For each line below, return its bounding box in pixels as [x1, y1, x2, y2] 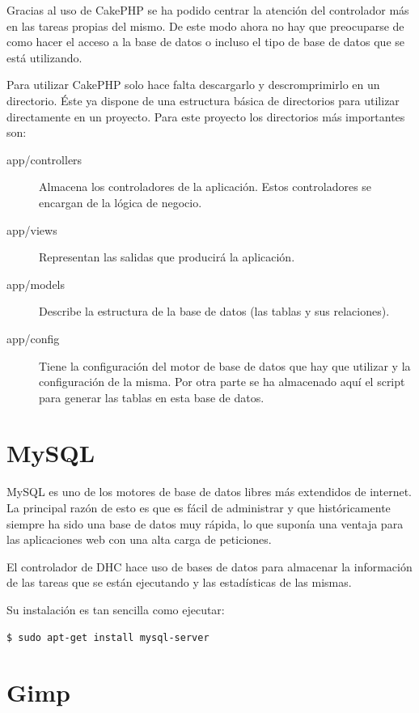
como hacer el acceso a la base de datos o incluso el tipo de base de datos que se [6, 33, 405, 50]
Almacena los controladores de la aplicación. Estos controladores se [39, 178, 372, 195]
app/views [6, 221, 57, 238]
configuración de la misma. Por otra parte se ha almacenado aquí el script [39, 373, 405, 390]
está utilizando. [6, 49, 83, 66]
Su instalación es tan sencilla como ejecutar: [6, 601, 225, 618]
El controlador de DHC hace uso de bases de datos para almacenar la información [6, 558, 413, 575]
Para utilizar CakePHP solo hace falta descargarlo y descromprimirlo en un [6, 76, 380, 93]
